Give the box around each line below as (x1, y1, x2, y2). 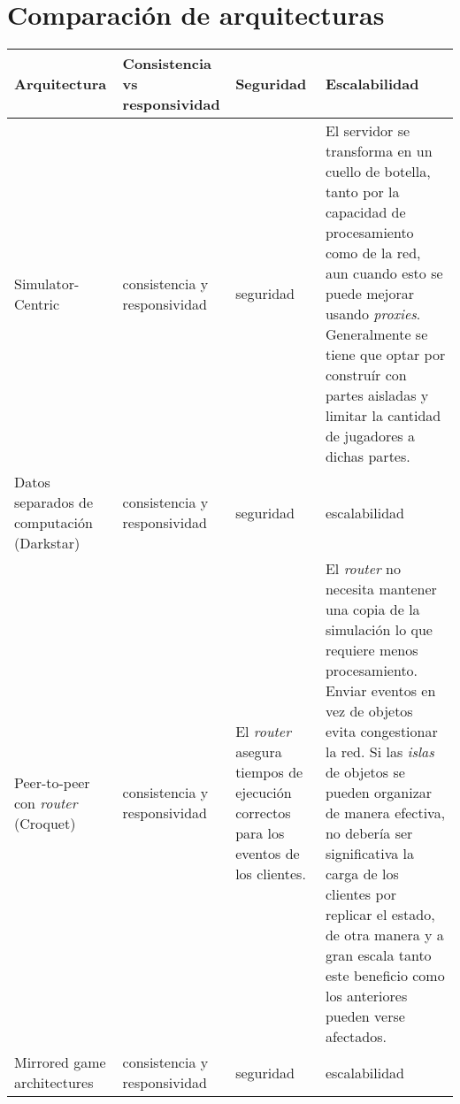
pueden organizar (325, 782, 433, 803)
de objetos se (325, 762, 405, 783)
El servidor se (325, 120, 410, 142)
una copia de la (325, 599, 420, 620)
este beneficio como (325, 965, 445, 986)
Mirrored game (14, 1052, 106, 1073)
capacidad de (325, 202, 406, 223)
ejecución (235, 782, 292, 803)
